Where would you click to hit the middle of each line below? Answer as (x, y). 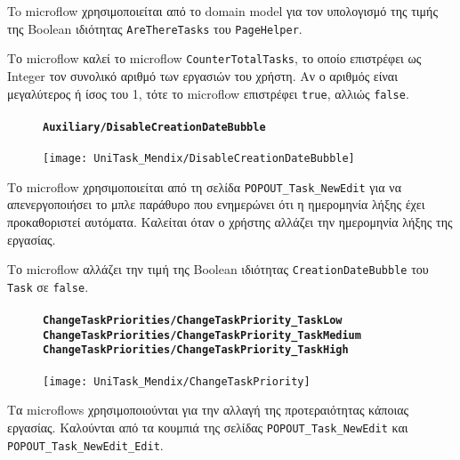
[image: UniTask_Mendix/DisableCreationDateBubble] (199, 159)
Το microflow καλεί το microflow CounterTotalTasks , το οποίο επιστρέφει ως (214, 58)
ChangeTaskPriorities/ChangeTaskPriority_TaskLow (193, 321)
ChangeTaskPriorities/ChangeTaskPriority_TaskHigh (196, 350)
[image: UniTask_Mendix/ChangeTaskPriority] (177, 381)
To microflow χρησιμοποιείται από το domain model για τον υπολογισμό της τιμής (222, 11)
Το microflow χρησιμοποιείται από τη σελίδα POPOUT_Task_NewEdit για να (204, 186)
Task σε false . (48, 286)
